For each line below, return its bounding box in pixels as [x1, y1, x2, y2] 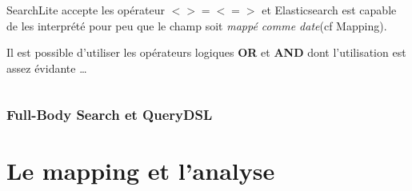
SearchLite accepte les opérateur [6, 2, 165, 18]
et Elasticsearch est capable [262, 2, 397, 18]
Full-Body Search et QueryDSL [6, 105, 213, 125]
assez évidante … [6, 59, 87, 76]
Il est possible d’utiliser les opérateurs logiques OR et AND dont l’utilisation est [6, 44, 406, 61]
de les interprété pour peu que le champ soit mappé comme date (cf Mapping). [6, 17, 387, 34]
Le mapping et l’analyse [6, 154, 275, 187]
